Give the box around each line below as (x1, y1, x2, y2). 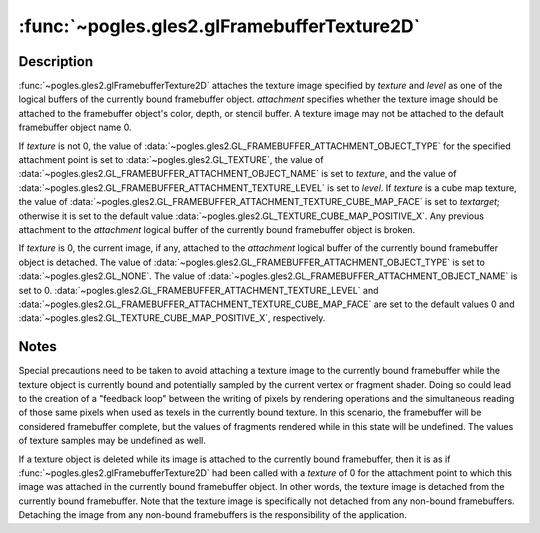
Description (18, 53, 94, 70)
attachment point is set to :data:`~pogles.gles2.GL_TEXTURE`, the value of (18, 154, 324, 166)
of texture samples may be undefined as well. (18, 435, 207, 447)
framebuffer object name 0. (18, 121, 132, 134)
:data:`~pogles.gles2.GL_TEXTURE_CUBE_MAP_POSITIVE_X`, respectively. (18, 312, 326, 324)
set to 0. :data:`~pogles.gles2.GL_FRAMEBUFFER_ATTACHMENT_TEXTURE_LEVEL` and (18, 284, 379, 296)
